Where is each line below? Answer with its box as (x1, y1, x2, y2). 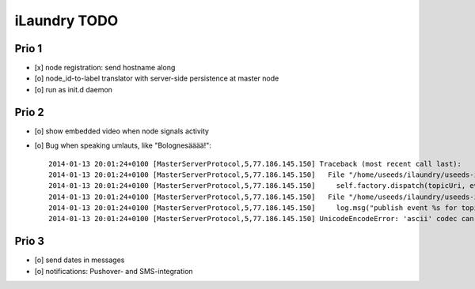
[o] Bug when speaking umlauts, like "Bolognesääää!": (34, 141, 211, 150)
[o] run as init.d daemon (34, 84, 112, 94)
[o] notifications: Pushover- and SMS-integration (34, 266, 193, 276)
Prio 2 (14, 105, 45, 118)
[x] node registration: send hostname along (34, 63, 176, 73)
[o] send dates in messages (34, 255, 125, 265)
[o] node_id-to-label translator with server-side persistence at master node (34, 73, 279, 83)
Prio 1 (14, 42, 43, 55)
